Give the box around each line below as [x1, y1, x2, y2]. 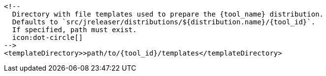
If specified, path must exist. [12, 26, 137, 34]
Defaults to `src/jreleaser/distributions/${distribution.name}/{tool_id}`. [12, 18, 316, 26]
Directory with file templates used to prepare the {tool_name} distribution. [12, 10, 324, 18]
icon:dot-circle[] [12, 34, 83, 41]
